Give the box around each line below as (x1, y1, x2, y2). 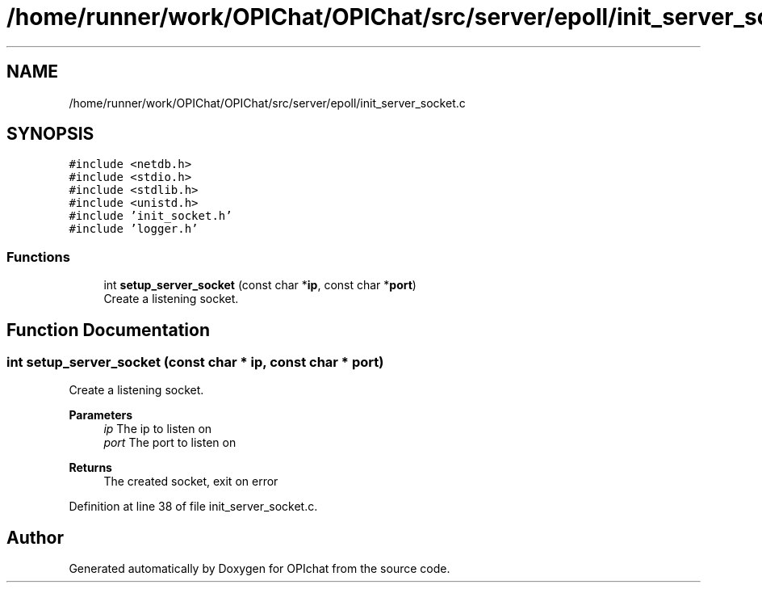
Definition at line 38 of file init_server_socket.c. (69, 499, 318, 514)
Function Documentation (6, 319, 210, 340)
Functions (6, 248, 70, 265)
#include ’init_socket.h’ (69, 209, 232, 223)
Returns (69, 461, 112, 475)
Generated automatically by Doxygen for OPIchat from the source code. (69, 562, 450, 576)
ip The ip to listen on (103, 422, 212, 436)
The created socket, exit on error (103, 474, 278, 489)
